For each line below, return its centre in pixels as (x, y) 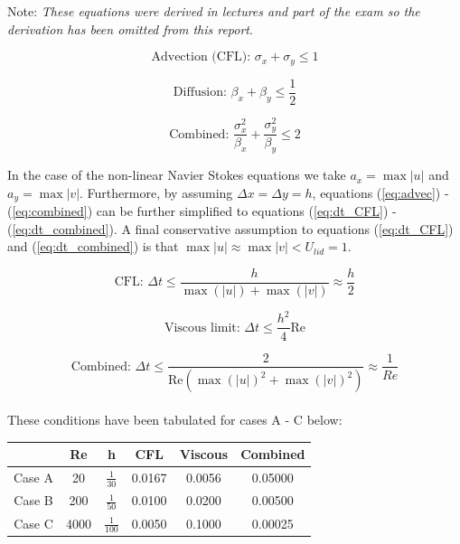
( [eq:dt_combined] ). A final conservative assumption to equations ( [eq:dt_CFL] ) (230, 228)
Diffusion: (200, 93)
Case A (34, 478)
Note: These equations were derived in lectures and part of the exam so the (214, 11)
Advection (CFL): (201, 57)
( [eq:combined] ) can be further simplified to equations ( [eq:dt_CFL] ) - (202, 211)
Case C (33, 523)
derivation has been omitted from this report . (130, 28)
